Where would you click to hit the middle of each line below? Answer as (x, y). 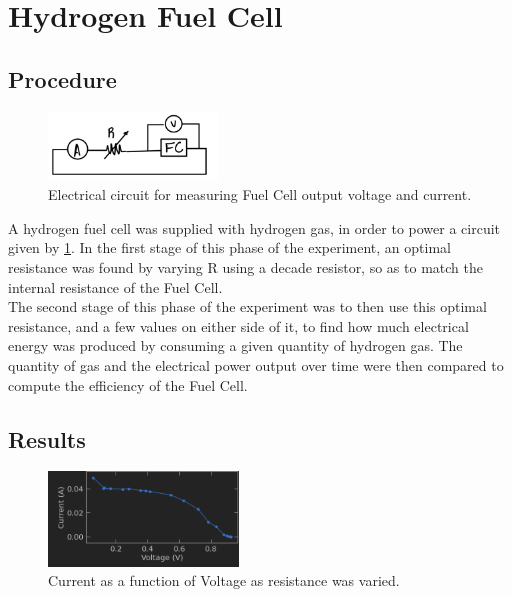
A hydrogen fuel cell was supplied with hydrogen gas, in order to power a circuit (254, 227)
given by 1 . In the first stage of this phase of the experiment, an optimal (229, 247)
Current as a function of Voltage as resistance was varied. (224, 580)
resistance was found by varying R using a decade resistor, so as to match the (245, 267)
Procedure (62, 78)
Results (47, 438)
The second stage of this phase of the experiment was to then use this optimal (247, 306)
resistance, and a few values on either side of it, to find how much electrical (238, 325)
